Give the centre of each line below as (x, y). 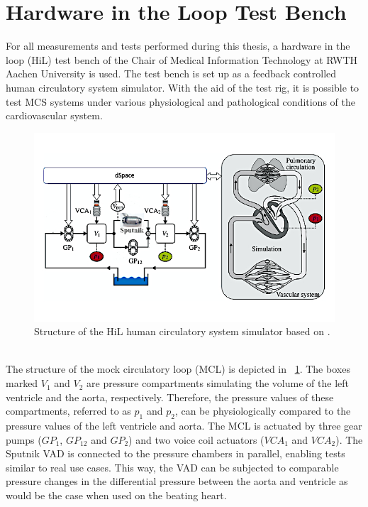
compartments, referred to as (68, 411)
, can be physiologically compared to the (263, 411)
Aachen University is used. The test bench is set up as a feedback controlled (171, 73)
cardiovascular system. (54, 115)
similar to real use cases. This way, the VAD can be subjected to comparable (172, 467)
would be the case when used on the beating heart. (116, 495)
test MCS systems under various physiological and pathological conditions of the (180, 101)
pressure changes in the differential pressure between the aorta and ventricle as (177, 481)
